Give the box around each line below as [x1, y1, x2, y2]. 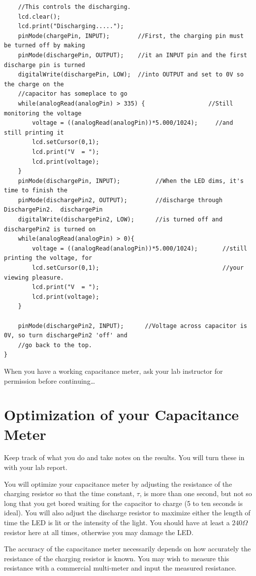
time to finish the [4, 187, 67, 194]
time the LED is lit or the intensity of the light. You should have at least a [4, 517, 230, 528]
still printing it [4, 129, 64, 136]
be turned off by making [4, 42, 85, 49]
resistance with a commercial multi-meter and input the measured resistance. [4, 563, 237, 573]
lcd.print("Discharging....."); [18, 23, 124, 30]
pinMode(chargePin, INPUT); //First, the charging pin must [18, 32, 244, 39]
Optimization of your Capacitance [4, 404, 239, 425]
